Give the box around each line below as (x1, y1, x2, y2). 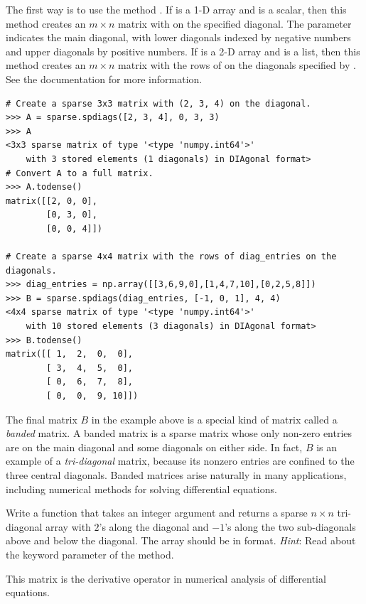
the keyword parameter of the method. (6, 546, 174, 561)
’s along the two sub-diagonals (225, 519, 356, 534)
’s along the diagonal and (99, 519, 209, 534)
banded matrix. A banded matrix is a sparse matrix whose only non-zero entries (6, 426, 352, 441)
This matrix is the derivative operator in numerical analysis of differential (6, 571, 326, 586)
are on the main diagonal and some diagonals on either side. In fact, (6, 439, 303, 454)
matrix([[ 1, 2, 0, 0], (6, 349, 133, 360)
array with (45, 519, 91, 534)
